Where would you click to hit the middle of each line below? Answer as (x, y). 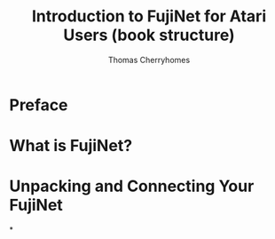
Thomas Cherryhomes (149, 60)
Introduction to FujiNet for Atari (149, 16)
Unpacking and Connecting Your (132, 186)
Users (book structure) (149, 35)
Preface (39, 105)
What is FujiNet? (71, 146)
